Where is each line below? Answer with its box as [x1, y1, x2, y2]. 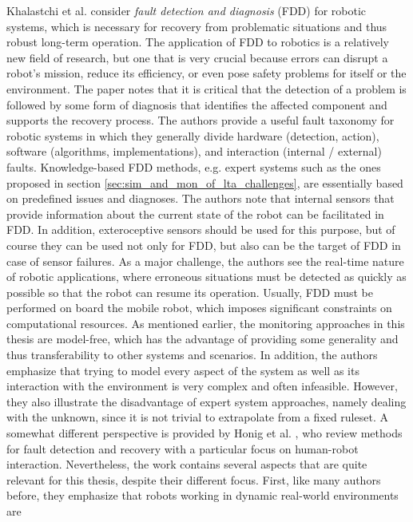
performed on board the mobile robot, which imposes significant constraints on [6, 299, 392, 316]
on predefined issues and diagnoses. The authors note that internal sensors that [6, 190, 395, 207]
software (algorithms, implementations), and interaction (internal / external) [6, 143, 382, 160]
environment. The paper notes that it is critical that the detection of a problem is [6, 80, 407, 97]
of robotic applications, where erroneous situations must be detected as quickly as [6, 268, 407, 285]
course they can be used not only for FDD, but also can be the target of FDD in [6, 236, 401, 253]
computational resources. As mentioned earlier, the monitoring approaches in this [6, 314, 405, 331]
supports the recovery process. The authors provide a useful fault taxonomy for [6, 112, 395, 129]
